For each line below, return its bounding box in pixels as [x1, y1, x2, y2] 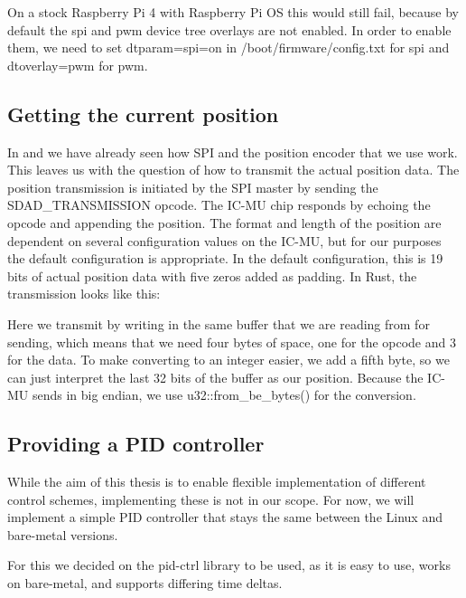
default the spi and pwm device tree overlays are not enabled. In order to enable [7, 20, 452, 39]
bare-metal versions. [7, 525, 118, 544]
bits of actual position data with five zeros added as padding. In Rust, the [7, 266, 417, 285]
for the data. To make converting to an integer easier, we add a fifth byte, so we [7, 350, 450, 369]
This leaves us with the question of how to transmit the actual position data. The [7, 160, 460, 179]
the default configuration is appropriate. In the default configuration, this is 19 [7, 249, 443, 268]
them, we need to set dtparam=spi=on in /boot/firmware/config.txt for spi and [7, 38, 450, 57]
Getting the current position [7, 100, 279, 128]
